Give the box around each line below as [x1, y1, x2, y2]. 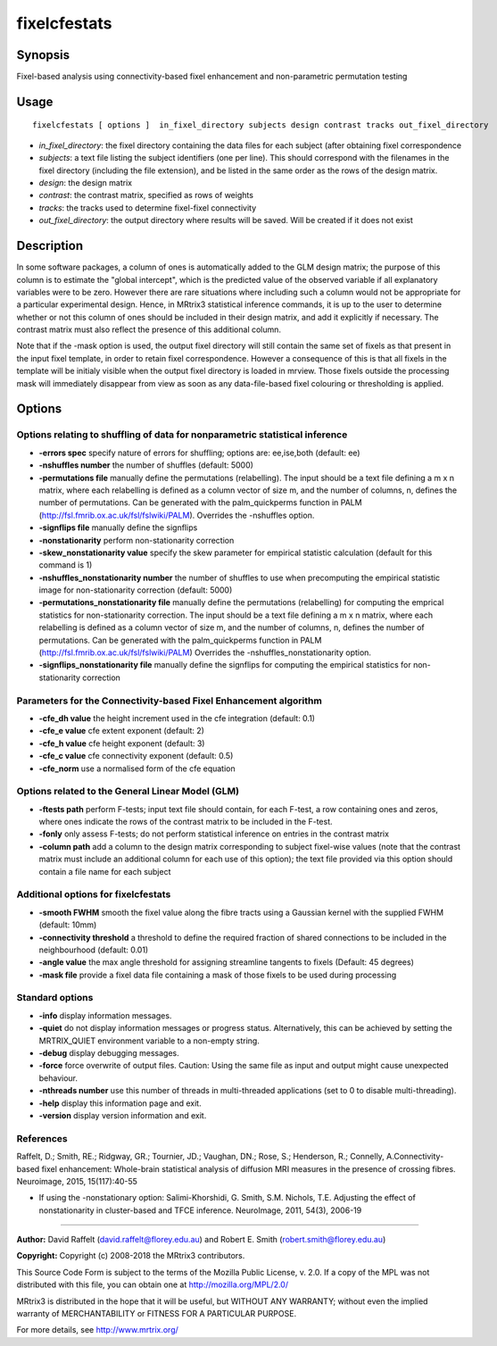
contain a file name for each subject [38, 866, 171, 877]
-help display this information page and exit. [38, 1098, 202, 1109]
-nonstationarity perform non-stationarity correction [38, 535, 235, 545]
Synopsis [16, 47, 70, 62]
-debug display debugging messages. [38, 1048, 180, 1059]
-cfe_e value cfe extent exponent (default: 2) [38, 726, 205, 736]
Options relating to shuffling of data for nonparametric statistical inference [16, 428, 348, 441]
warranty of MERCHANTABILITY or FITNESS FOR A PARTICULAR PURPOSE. [16, 1309, 297, 1319]
